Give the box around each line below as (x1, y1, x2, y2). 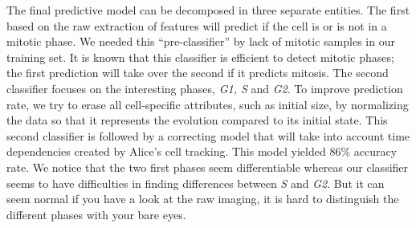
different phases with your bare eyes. (6, 206, 186, 222)
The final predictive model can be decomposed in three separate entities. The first (6, 2, 410, 18)
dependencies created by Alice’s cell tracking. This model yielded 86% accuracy (6, 143, 398, 160)
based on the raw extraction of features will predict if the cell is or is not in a (6, 17, 387, 34)
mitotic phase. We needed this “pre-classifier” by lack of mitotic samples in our (6, 33, 395, 50)
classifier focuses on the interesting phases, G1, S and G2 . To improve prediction (6, 79, 403, 96)
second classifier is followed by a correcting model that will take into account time (6, 127, 410, 144)
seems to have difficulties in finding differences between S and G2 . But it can (6, 174, 385, 191)
